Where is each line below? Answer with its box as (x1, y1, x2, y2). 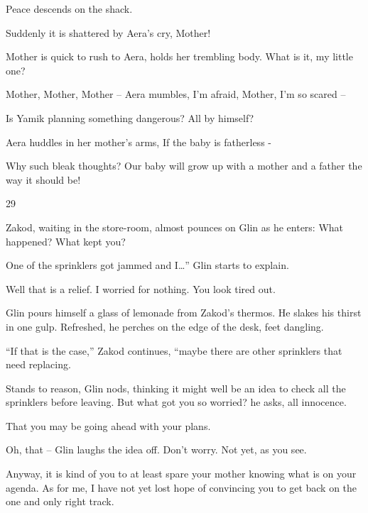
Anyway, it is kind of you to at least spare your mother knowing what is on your (6, 466, 357, 481)
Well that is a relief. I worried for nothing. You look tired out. (6, 281, 276, 296)
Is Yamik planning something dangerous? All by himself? (6, 110, 254, 125)
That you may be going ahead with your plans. (6, 418, 211, 433)
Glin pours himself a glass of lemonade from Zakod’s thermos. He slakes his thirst (6, 305, 362, 320)
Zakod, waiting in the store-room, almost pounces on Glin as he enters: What (6, 219, 344, 234)
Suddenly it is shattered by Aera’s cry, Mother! (6, 25, 211, 40)
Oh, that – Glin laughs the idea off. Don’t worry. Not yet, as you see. (6, 442, 307, 457)
